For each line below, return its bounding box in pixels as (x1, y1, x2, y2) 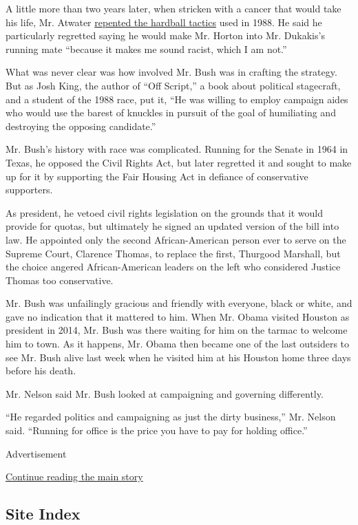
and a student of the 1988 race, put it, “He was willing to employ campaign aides (6, 92, 348, 106)
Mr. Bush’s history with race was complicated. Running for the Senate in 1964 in (6, 142, 348, 156)
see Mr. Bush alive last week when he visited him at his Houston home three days (6, 350, 351, 364)
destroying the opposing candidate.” (6, 118, 156, 133)
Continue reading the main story (6, 469, 143, 484)
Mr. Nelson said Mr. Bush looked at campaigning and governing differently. (6, 386, 324, 400)
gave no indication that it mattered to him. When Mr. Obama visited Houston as (6, 309, 350, 323)
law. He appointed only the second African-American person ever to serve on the (6, 232, 346, 246)
